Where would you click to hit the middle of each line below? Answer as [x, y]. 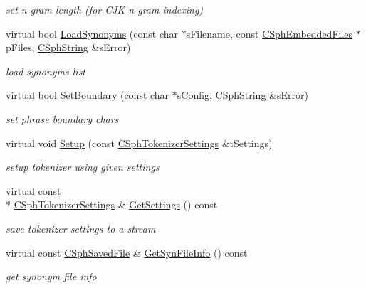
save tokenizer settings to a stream [81, 228]
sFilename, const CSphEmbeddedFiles [270, 33]
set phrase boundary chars [62, 118]
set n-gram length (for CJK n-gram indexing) [105, 9]
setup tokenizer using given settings [83, 167]
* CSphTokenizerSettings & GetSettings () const [112, 204]
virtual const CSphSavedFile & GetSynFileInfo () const [127, 252]
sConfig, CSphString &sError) [242, 95]
